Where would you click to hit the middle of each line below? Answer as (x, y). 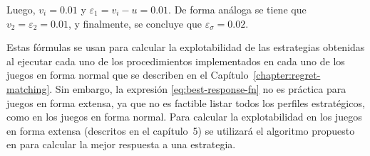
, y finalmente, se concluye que (135, 23)
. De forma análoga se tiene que (237, 9)
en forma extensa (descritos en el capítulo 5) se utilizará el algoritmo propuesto (181, 130)
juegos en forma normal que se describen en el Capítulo (128, 75)
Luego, (21, 9)
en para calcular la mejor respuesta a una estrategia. (121, 144)
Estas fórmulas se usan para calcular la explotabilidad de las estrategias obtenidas (186, 47)
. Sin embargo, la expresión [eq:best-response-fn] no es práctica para (198, 88)
